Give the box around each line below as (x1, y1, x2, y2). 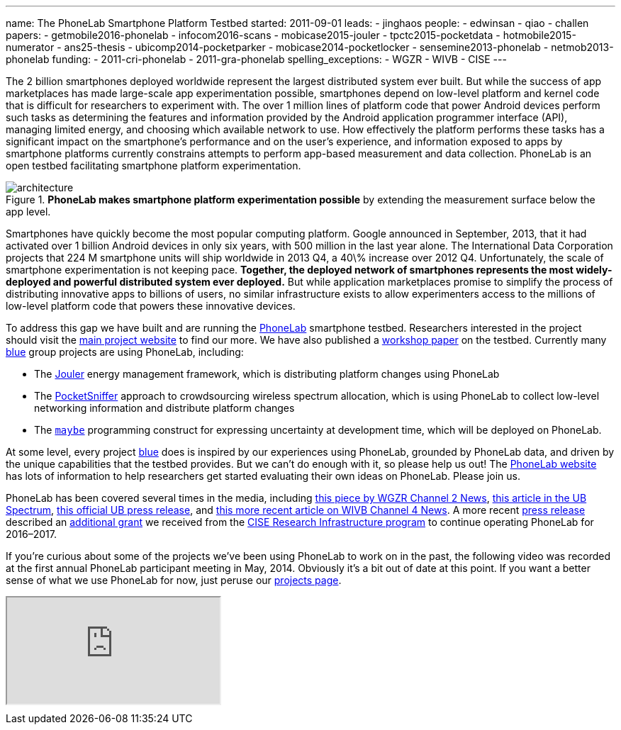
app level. (6, 206, 51, 218)
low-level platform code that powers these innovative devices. (6, 300, 296, 312)
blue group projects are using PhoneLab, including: (6, 346, 244, 358)
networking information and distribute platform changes (34, 402, 295, 414)
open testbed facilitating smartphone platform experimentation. (6, 159, 301, 172)
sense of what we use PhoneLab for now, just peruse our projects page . (6, 574, 342, 586)
